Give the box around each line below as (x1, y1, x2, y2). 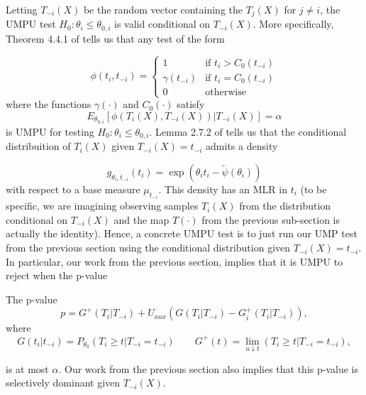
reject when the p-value (6, 268, 108, 283)
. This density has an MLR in (158, 181, 287, 196)
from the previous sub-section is (201, 212, 340, 227)
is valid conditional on (114, 16, 211, 31)
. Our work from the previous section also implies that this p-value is (58, 361, 358, 376)
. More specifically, (253, 16, 334, 31)
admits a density (206, 139, 278, 153)
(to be (300, 181, 327, 196)
